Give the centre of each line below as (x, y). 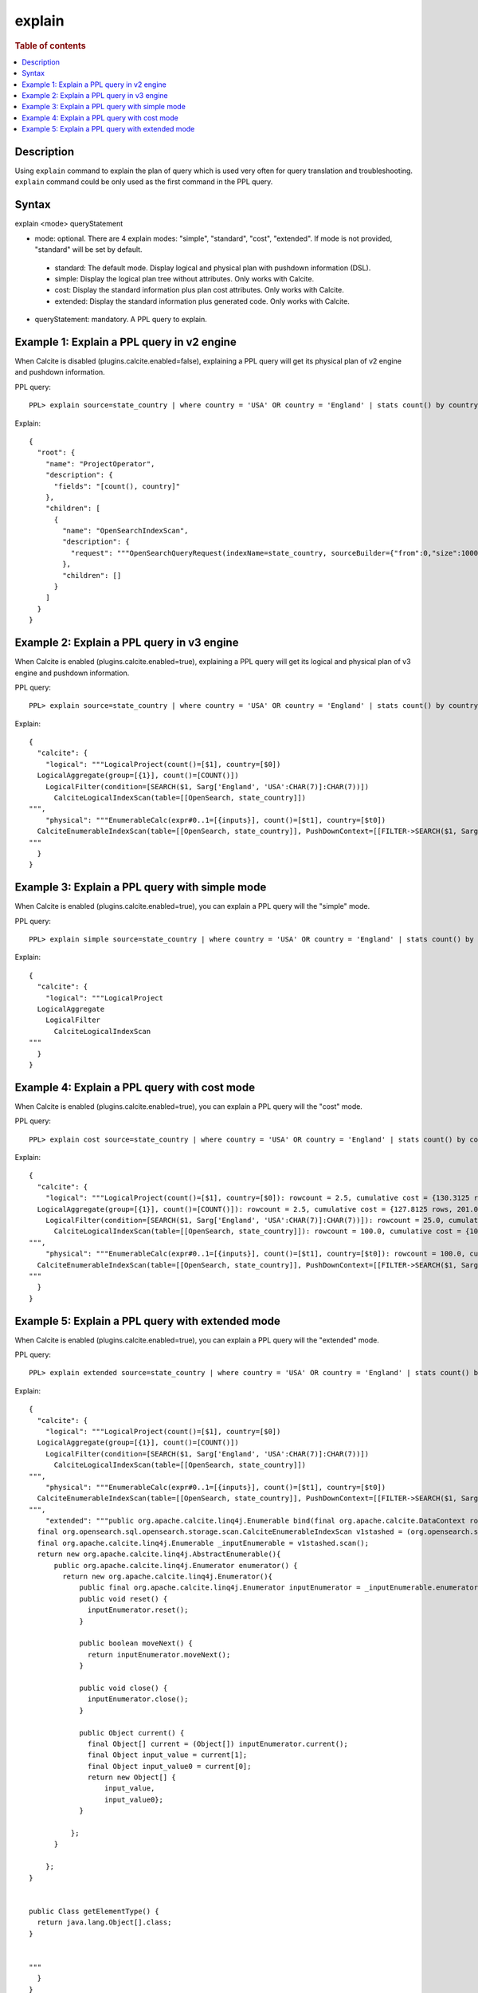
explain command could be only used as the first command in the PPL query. (144, 182)
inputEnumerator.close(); (138, 1699)
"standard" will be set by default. (88, 250)
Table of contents (51, 45)
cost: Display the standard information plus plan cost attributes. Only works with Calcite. (199, 290)
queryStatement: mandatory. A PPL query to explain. (121, 320)
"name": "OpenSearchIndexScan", (125, 531)
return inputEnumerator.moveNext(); (159, 1655)
